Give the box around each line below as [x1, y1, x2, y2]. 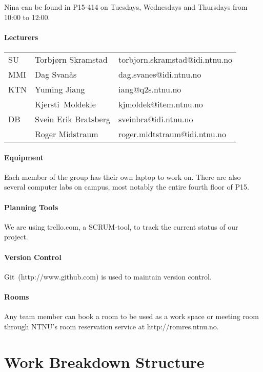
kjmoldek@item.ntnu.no [118, 98, 203, 110]
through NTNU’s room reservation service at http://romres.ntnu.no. [4, 321, 219, 331]
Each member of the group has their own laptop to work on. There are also [4, 171, 241, 182]
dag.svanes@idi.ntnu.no [118, 68, 201, 80]
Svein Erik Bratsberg [35, 113, 110, 125]
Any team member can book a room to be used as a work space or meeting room [4, 311, 259, 322]
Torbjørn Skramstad [35, 53, 108, 65]
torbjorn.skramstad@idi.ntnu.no [118, 53, 233, 65]
